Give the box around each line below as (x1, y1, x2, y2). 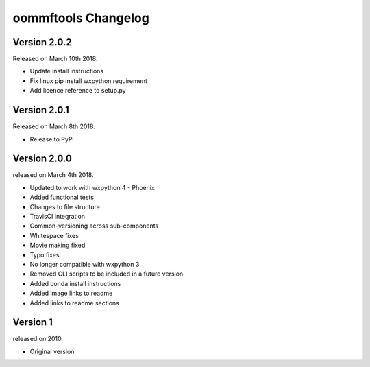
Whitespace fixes (29, 231, 79, 239)
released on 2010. (12, 335, 63, 343)
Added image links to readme (29, 289, 113, 298)
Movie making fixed (29, 241, 86, 250)
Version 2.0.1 (12, 104, 70, 116)
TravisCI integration (29, 213, 86, 220)
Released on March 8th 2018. (12, 122, 95, 130)
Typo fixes (29, 250, 60, 259)
